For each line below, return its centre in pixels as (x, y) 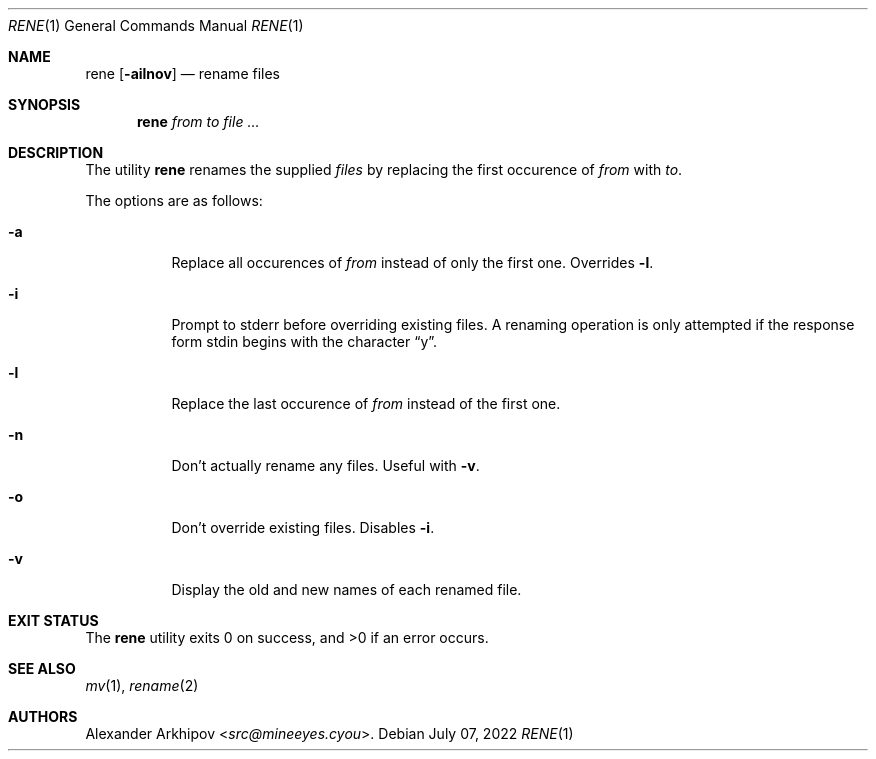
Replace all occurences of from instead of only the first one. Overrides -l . (412, 262)
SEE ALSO (42, 668)
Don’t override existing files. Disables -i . (303, 527)
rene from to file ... (198, 121)
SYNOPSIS (44, 104)
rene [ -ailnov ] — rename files (182, 73)
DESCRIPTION (56, 152)
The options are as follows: (174, 200)
